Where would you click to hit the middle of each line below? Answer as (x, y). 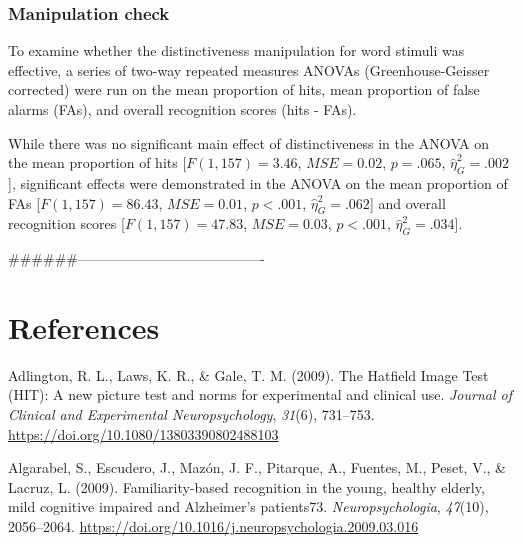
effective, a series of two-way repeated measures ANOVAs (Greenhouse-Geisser (249, 69)
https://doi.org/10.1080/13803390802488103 (143, 433)
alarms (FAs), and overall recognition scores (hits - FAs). (182, 109)
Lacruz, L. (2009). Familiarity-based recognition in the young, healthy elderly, (246, 486)
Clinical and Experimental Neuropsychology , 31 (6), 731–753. (191, 414)
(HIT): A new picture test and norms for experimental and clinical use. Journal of (260, 394)
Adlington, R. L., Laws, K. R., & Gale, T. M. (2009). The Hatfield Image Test (248, 374)
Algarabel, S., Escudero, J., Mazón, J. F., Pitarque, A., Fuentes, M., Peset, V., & (257, 467)
